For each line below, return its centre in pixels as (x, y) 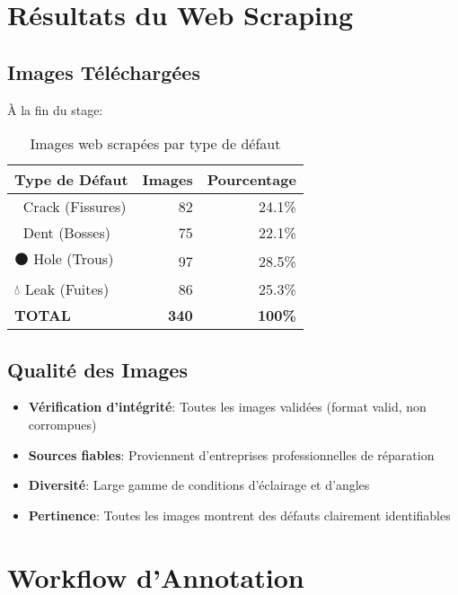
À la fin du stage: (55, 109)
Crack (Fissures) (75, 207)
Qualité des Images (97, 369)
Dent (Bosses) (66, 233)
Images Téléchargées (104, 71)
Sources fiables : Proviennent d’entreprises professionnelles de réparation (231, 454)
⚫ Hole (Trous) (64, 259)
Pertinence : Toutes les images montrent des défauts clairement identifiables (239, 515)
